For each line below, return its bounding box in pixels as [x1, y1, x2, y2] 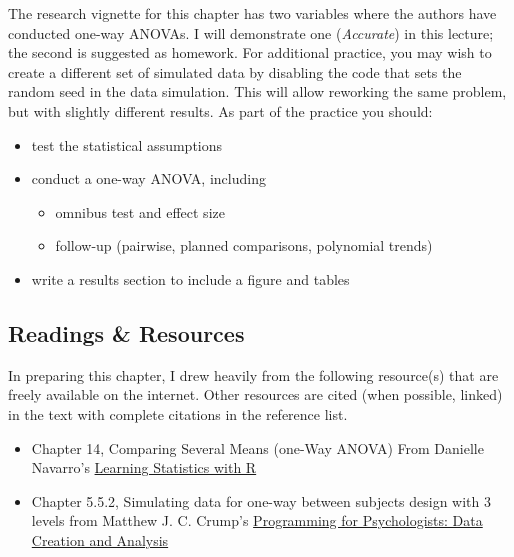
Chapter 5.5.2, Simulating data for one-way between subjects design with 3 [31, 490, 491, 511]
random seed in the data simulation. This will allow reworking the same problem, [8, 81, 507, 102]
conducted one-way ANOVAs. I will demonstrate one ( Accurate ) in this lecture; [8, 22, 494, 43]
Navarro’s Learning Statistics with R [31, 457, 257, 478]
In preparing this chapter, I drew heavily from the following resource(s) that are [8, 364, 499, 385]
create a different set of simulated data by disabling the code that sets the [8, 61, 462, 82]
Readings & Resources [8, 317, 245, 348]
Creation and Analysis [31, 529, 169, 550]
